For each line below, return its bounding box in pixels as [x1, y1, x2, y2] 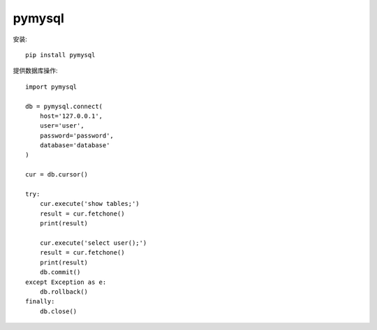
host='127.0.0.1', [39, 112, 103, 120]
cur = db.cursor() [25, 171, 89, 179]
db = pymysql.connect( [25, 102, 103, 110]
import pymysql [25, 82, 77, 91]
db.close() [39, 307, 77, 315]
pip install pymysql [25, 51, 96, 59]
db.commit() [39, 269, 81, 276]
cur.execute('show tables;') [39, 200, 140, 208]
